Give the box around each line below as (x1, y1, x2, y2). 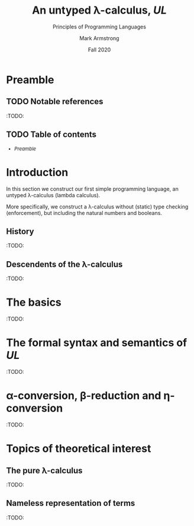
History (6, 226, 34, 236)
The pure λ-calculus (6, 466, 83, 476)
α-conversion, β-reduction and (6, 389, 161, 403)
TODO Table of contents (6, 130, 96, 140)
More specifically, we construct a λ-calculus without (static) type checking (6, 203, 189, 210)
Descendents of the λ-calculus (6, 259, 123, 270)
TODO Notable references (6, 97, 104, 107)
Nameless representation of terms (6, 498, 135, 508)
